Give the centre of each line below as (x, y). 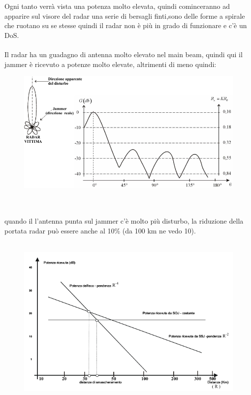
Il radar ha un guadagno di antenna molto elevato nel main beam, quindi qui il (124, 54)
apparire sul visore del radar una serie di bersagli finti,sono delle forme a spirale (125, 16)
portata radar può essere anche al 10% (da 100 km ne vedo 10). (100, 231)
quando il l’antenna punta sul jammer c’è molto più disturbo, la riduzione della (124, 221)
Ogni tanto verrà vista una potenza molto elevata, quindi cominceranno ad (117, 6)
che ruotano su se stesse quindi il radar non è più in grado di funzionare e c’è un (126, 25)
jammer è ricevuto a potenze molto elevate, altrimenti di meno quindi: (110, 64)
